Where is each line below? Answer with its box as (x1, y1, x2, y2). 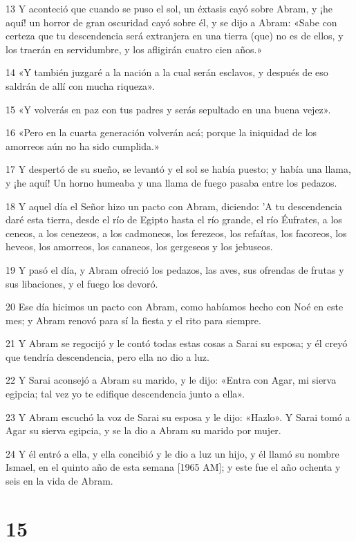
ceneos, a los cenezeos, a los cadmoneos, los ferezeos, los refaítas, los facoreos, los (6, 225, 347, 240)
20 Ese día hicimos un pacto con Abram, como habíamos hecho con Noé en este (6, 299, 344, 314)
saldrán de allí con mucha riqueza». (6, 78, 155, 93)
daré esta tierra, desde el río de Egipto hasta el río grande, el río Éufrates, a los (6, 212, 342, 227)
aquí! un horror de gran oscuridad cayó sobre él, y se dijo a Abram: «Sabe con (6, 15, 337, 29)
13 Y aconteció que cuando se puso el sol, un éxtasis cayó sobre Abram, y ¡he (6, 1, 332, 15)
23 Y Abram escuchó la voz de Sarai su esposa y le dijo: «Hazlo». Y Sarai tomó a (6, 409, 350, 424)
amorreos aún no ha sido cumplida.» (6, 138, 160, 153)
